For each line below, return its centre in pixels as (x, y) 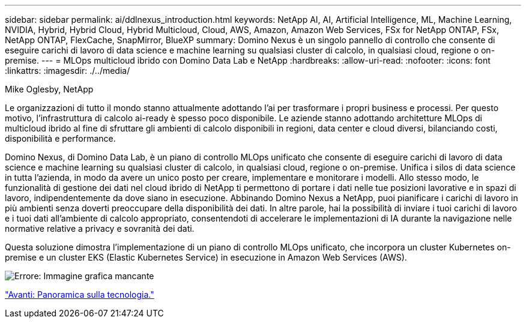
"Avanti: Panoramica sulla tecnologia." (80, 294)
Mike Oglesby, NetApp (49, 89)
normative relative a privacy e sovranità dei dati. (100, 228)
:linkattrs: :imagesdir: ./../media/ (68, 71)
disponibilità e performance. (60, 138)
